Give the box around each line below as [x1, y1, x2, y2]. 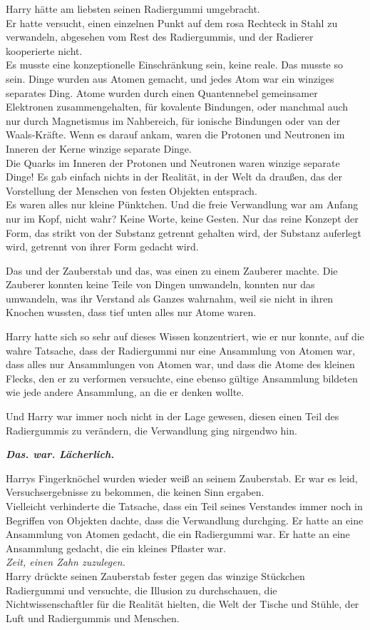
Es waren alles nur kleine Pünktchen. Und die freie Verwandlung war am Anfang [6, 197, 359, 212]
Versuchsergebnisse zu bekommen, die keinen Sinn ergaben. [6, 484, 264, 499]
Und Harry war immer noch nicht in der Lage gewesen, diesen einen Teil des [6, 409, 339, 424]
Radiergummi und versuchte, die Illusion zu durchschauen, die [6, 582, 277, 597]
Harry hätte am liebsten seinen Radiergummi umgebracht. [6, 1, 260, 16]
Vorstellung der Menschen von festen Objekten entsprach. [6, 183, 257, 198]
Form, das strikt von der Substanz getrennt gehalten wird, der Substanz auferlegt [6, 225, 361, 240]
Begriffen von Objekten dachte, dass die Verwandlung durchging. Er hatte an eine [6, 512, 364, 527]
